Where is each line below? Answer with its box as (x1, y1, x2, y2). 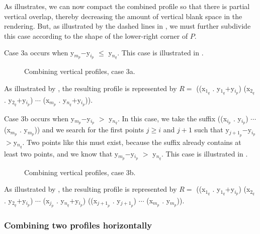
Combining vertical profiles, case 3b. (24, 167, 136, 177)
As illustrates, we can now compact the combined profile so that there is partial (4, 1, 250, 11)
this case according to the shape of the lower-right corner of (4, 30, 188, 41)
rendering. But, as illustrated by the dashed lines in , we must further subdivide (4, 21, 251, 31)
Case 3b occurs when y (4, 113, 75, 123)
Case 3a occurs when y (4, 47, 74, 58)
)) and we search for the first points (34, 124, 144, 135)
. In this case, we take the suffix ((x (117, 113, 227, 123)
